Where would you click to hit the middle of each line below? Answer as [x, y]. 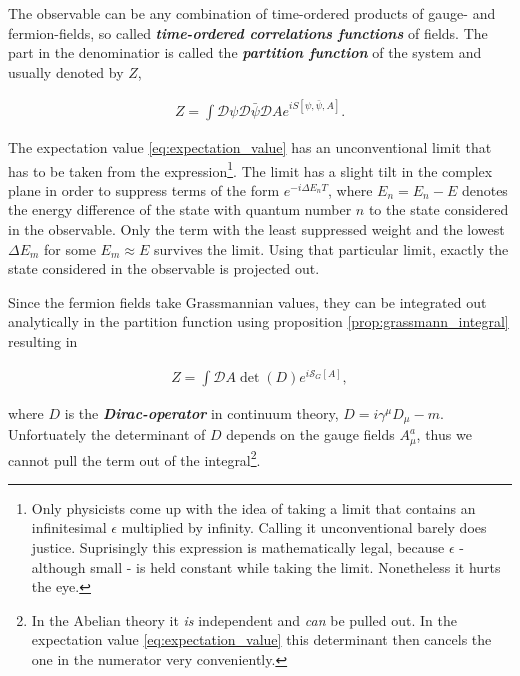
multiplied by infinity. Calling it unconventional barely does [304, 527]
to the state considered [438, 209]
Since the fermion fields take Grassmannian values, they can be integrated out [247, 301]
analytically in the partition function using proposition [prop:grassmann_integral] [258, 321]
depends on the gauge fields [310, 434]
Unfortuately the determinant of [107, 434]
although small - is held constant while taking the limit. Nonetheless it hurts [266, 566]
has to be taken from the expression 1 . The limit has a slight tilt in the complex [250, 169]
